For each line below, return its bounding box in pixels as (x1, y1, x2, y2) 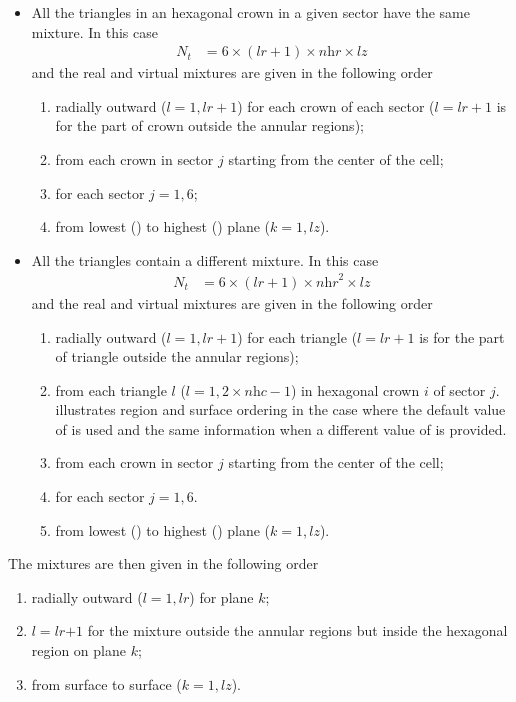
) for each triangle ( (237, 326, 358, 347)
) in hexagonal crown (290, 379, 420, 400)
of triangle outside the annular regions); (55, 346, 299, 367)
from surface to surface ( (31, 673, 182, 694)
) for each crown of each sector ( (237, 95, 435, 116)
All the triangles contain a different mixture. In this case (31, 249, 379, 270)
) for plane (189, 586, 254, 607)
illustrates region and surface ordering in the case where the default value (55, 399, 506, 420)
